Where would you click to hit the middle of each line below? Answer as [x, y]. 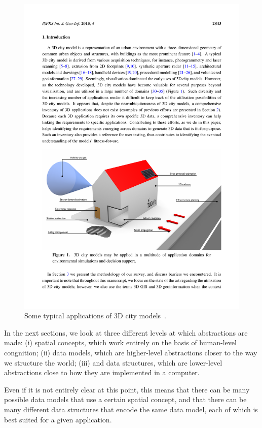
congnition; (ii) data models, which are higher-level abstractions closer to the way [131, 353]
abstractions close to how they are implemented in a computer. [102, 372]
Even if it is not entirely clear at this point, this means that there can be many [127, 389]
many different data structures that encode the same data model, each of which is [131, 409]
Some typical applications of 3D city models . [95, 316]
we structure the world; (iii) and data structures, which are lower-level [113, 362]
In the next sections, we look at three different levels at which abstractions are [126, 332]
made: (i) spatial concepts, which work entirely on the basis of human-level [120, 342]
